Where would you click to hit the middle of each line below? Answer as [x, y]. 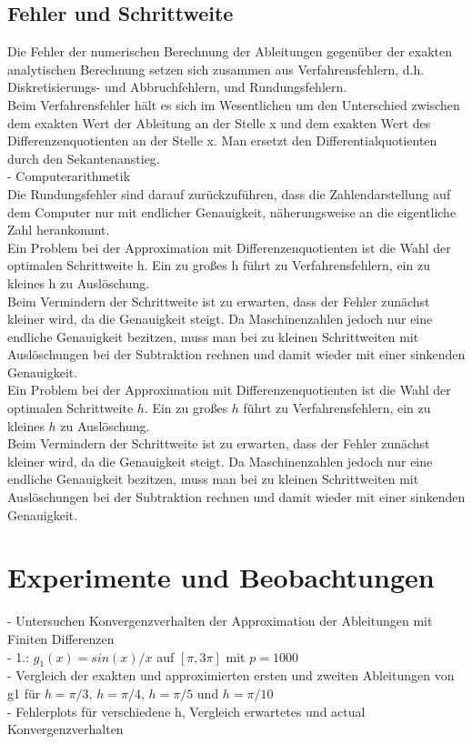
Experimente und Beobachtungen [221, 577]
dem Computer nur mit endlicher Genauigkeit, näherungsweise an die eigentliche [232, 211]
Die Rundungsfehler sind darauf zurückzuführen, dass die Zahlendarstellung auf [229, 193]
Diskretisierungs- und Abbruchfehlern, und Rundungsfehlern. [177, 87]
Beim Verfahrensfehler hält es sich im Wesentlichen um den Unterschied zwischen [234, 104]
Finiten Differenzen [61, 638]
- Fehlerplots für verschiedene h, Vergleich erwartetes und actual [186, 711]
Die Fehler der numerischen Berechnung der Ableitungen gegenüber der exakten [230, 51]
